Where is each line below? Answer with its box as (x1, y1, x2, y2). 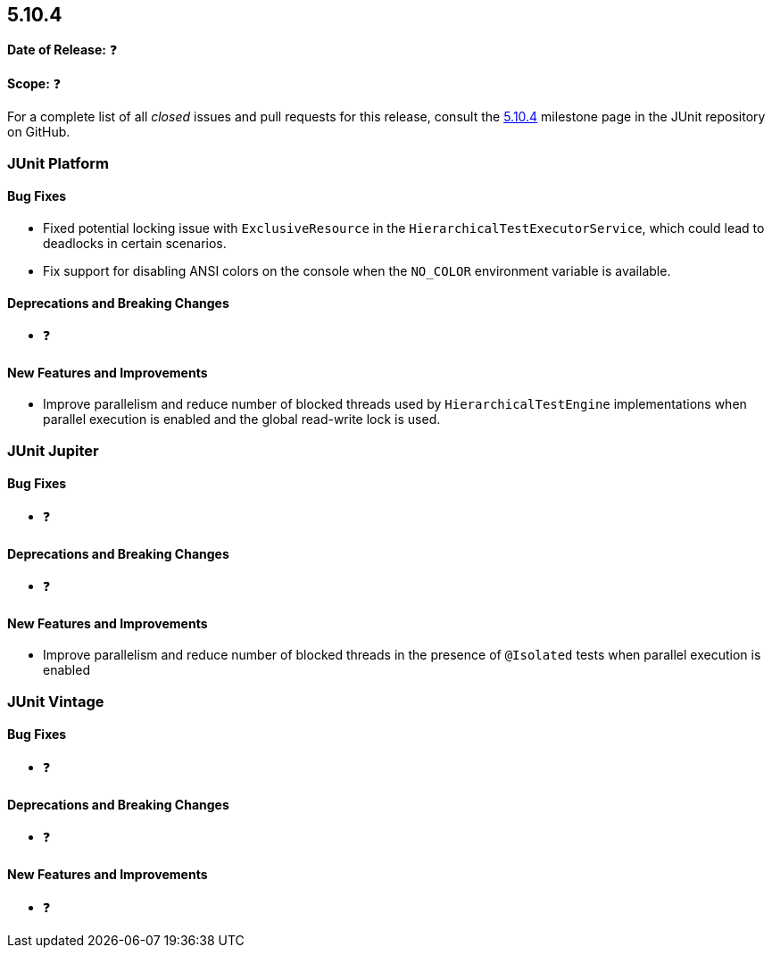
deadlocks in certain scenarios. (43, 236, 227, 252)
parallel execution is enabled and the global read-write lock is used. (43, 411, 441, 428)
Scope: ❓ (7, 76, 62, 92)
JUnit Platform (7, 154, 109, 172)
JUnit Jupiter (7, 441, 99, 460)
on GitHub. (7, 124, 71, 140)
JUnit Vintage (7, 692, 104, 710)
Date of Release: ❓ (7, 42, 118, 58)
